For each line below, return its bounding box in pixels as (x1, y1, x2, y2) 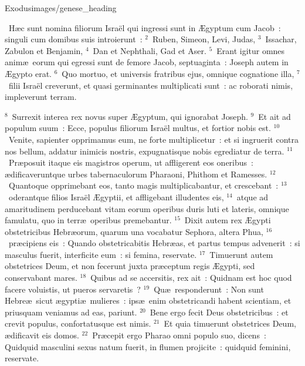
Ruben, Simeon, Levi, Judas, (152, 33, 256, 45)
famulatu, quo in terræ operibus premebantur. (5, 214, 172, 226)
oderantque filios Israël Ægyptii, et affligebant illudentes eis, (8, 190, 224, 203)
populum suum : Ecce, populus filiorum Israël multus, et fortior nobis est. (5, 122, 271, 134)
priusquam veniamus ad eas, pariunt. (5, 305, 137, 318)
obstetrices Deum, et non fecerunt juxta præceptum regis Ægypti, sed (5, 260, 255, 272)
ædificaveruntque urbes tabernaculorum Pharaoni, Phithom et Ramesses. (5, 167, 267, 180)
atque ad (236, 190, 269, 203)
